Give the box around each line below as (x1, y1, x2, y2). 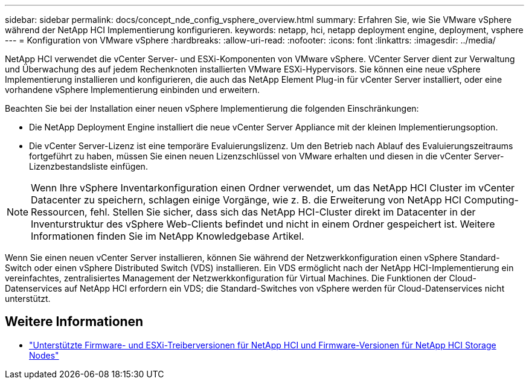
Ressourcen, (31, 206, 88, 218)
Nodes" (29, 350, 59, 360)
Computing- (464, 194, 519, 206)
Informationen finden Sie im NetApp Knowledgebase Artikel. (31, 230, 304, 242)
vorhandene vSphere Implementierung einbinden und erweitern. (5, 85, 260, 95)
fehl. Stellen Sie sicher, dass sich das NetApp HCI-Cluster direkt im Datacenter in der (90, 206, 476, 218)
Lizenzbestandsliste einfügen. (29, 161, 148, 171)
